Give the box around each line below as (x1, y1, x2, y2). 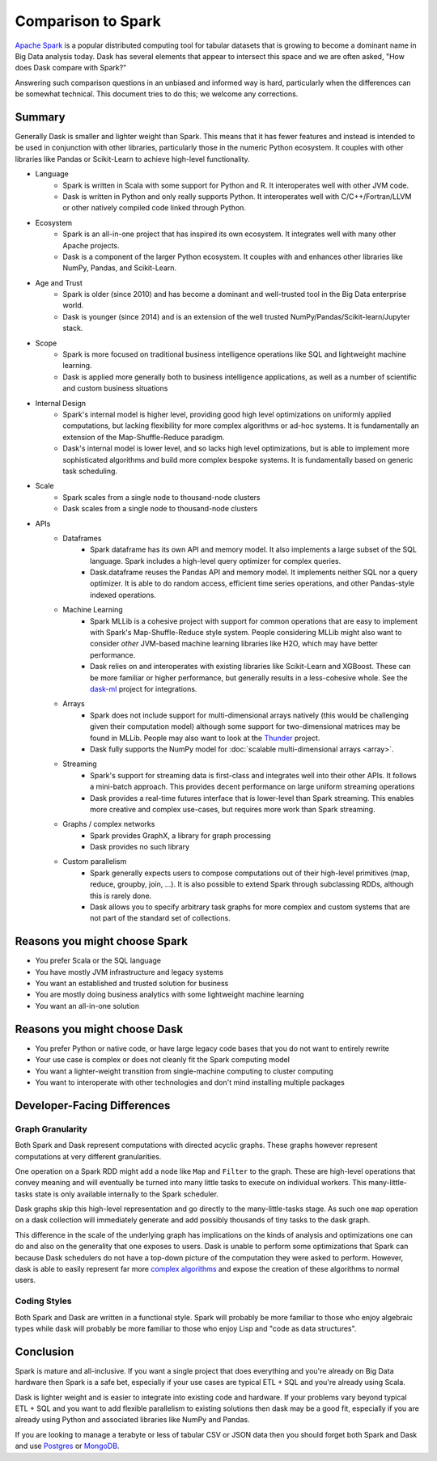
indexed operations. (90, 590, 157, 599)
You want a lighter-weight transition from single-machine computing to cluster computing (35, 1066, 333, 1076)
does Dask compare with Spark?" (15, 63, 127, 73)
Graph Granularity (15, 1123, 88, 1134)
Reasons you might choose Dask (15, 1022, 184, 1035)
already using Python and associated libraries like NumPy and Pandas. (15, 1415, 250, 1425)
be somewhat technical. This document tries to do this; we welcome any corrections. (15, 89, 299, 99)
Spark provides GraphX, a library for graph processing (90, 830, 271, 841)
